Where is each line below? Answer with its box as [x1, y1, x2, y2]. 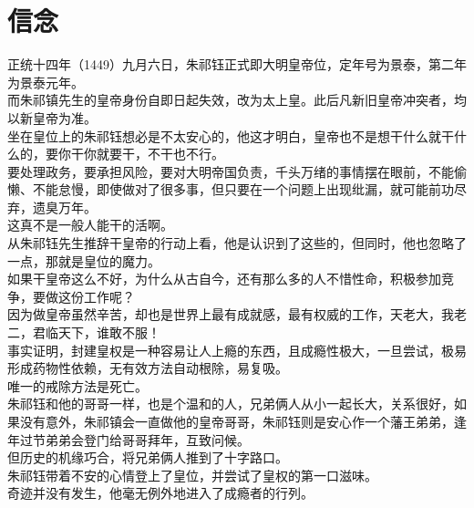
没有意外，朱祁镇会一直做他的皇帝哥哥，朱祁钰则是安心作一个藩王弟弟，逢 [19, 412, 467, 430]
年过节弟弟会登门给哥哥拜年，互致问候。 [7, 430, 250, 449]
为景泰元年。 [7, 72, 84, 91]
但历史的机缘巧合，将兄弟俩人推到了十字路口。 [7, 448, 288, 467]
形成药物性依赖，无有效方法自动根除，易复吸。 [7, 358, 288, 378]
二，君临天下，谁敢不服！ [7, 323, 160, 342]
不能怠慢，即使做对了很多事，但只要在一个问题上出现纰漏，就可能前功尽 [32, 180, 467, 199]
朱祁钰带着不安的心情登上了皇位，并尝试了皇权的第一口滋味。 [7, 465, 377, 484]
